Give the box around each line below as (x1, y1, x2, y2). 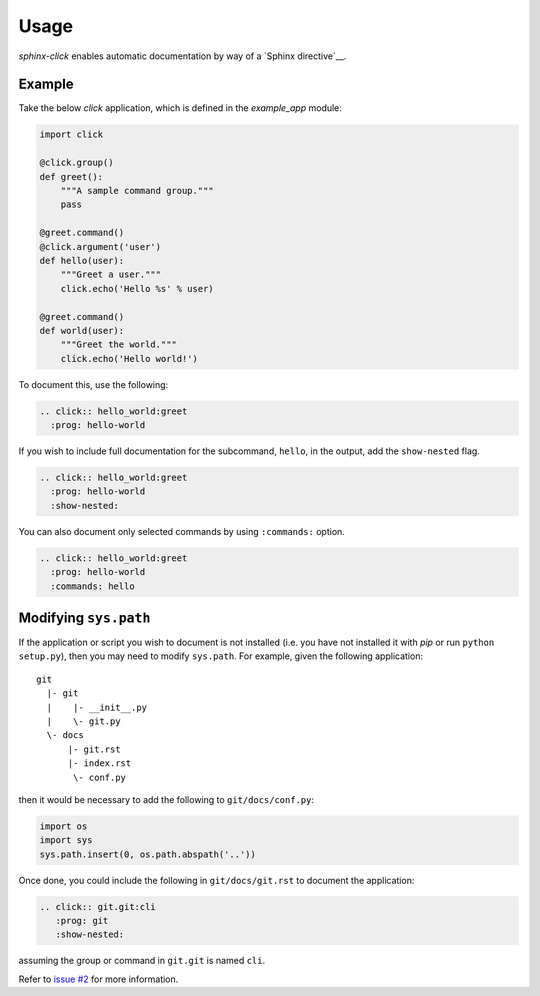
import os (39, 820, 88, 832)
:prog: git (55, 915, 109, 927)
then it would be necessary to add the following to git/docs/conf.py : (18, 793, 315, 805)
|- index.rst (67, 758, 132, 769)
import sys (39, 835, 93, 846)
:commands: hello (50, 580, 135, 592)
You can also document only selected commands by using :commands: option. (18, 525, 345, 537)
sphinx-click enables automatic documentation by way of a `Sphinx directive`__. (18, 50, 347, 62)
